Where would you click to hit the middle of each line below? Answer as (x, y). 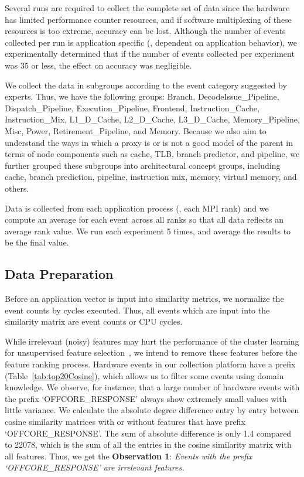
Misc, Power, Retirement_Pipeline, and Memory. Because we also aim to (136, 130)
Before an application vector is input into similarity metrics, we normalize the (144, 299)
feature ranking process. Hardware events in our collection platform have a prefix (150, 364)
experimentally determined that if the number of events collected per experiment (150, 54)
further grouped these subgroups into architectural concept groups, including (143, 165)
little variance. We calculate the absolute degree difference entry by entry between (152, 410)
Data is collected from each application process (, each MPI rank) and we (137, 208)
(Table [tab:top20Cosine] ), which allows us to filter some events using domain (144, 375)
